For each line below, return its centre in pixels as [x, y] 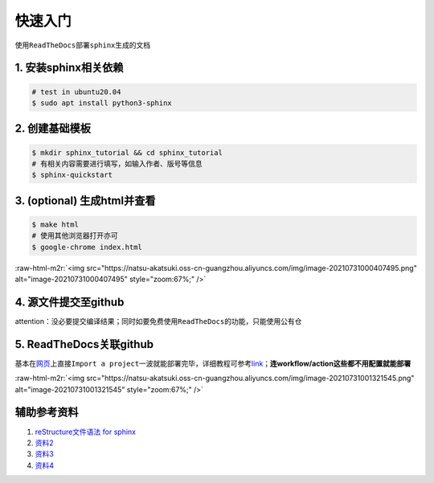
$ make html [55, 224]
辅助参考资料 [47, 413]
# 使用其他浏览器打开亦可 [75, 236]
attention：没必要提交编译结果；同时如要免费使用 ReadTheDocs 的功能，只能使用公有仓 [158, 321]
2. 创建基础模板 [53, 129]
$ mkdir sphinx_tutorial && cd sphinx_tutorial [127, 152]
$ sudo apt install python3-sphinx [102, 103]
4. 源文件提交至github [70, 302]
